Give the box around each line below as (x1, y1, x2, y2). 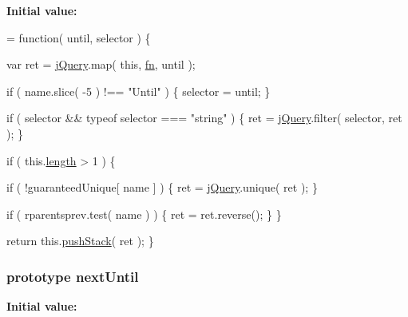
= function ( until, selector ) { (6, 29, 151, 46)
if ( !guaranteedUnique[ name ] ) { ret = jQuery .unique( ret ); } (6, 179, 318, 196)
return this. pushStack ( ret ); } (6, 232, 154, 249)
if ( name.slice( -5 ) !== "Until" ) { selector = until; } (6, 82, 271, 99)
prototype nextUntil (6, 266, 139, 286)
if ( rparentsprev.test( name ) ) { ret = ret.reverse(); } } (6, 205, 282, 222)
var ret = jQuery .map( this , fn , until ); (6, 56, 196, 73)
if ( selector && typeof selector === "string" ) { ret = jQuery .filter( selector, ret (6, 109, 402, 126)
